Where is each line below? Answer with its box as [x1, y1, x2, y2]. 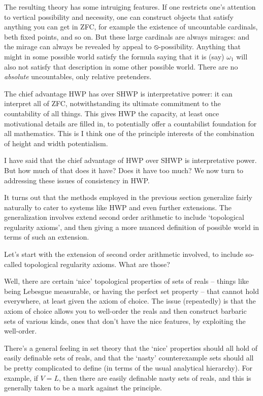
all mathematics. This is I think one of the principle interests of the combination [4, 128, 254, 139]
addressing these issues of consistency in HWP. [4, 175, 150, 185]
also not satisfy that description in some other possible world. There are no [4, 61, 238, 72]
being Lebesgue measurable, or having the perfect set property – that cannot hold [4, 285, 259, 296]
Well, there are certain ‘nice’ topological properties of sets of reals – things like [4, 276, 249, 286]
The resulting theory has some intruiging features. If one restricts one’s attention [4, 2, 256, 12]
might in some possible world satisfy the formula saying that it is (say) [4, 51, 224, 61]
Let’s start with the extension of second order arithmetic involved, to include [4, 249, 243, 259]
